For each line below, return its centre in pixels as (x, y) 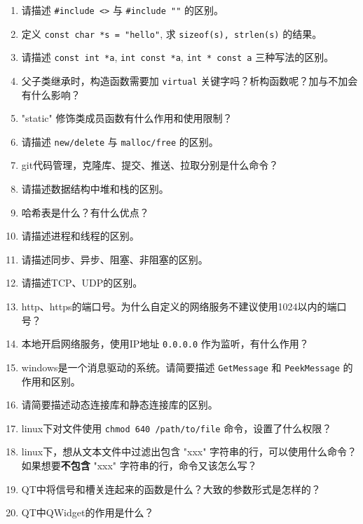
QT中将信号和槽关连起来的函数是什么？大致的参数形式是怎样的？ (171, 489)
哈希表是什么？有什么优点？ (85, 212)
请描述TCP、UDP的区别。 (82, 283)
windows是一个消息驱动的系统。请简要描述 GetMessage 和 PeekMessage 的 (187, 367)
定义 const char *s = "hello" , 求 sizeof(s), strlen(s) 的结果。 (172, 33)
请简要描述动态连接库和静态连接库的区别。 (119, 405)
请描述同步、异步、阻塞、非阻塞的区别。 (115, 259)
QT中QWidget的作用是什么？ (88, 512)
